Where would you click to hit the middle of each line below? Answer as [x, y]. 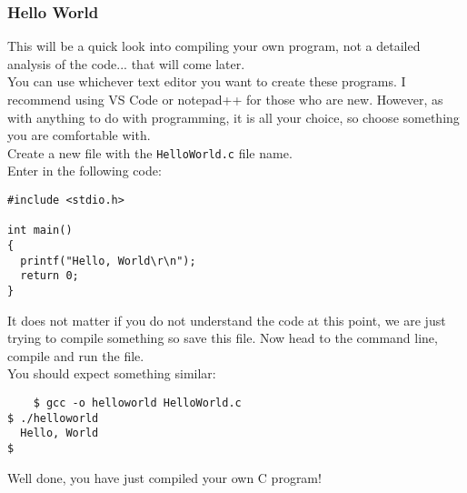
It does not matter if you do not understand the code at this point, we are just [227, 320]
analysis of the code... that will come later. [126, 63]
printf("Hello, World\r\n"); [108, 261]
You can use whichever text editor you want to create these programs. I [207, 81]
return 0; [50, 276]
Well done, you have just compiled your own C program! [164, 477]
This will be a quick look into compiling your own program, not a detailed [214, 46]
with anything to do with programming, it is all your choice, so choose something [233, 117]
